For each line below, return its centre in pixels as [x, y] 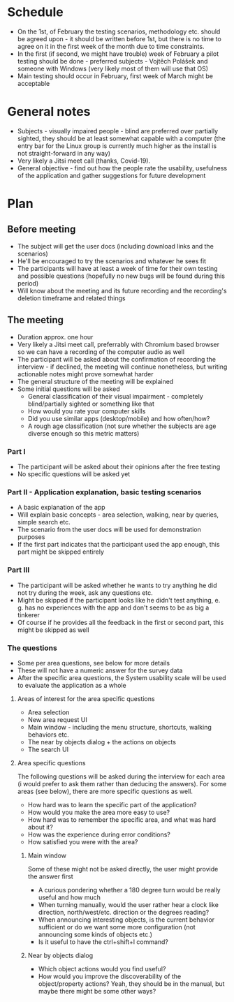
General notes [49, 112]
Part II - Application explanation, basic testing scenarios [104, 492]
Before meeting [42, 229]
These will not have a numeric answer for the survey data [100, 670]
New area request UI [57, 719]
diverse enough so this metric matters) [83, 433]
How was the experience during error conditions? [99, 834]
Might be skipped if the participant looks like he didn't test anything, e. [119, 600]
